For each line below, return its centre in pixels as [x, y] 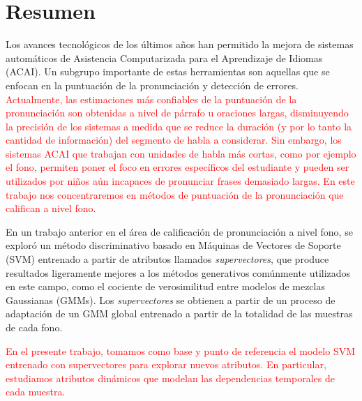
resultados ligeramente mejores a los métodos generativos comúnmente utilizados [178, 272]
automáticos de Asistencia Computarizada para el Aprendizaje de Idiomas [164, 58]
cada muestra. [36, 392]
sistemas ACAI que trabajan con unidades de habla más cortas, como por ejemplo [181, 153]
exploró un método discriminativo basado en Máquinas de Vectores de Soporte [173, 245]
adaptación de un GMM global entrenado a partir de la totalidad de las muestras [179, 313]
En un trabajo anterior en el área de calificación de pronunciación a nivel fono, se [179, 231]
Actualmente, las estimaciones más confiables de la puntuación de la [151, 99]
